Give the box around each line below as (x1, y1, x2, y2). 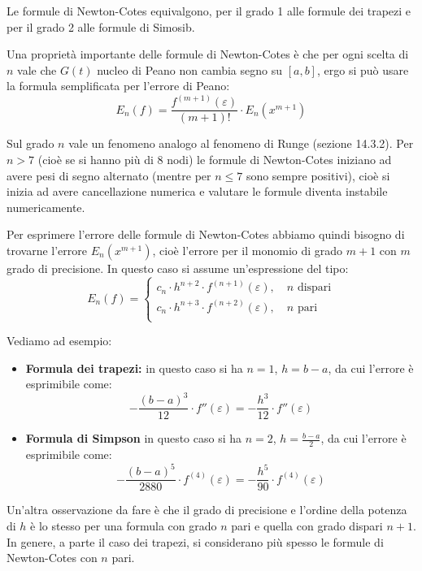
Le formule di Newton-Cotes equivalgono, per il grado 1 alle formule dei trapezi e (7, 2, 411, 19)
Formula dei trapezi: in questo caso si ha (25, 359, 243, 376)
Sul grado (7, 135, 54, 152)
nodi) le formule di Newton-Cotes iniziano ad (167, 151, 392, 168)
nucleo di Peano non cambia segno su (97, 61, 282, 78)
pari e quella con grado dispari (231, 517, 383, 534)
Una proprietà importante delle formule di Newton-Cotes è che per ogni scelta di (7, 45, 409, 63)
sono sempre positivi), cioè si (246, 167, 390, 184)
